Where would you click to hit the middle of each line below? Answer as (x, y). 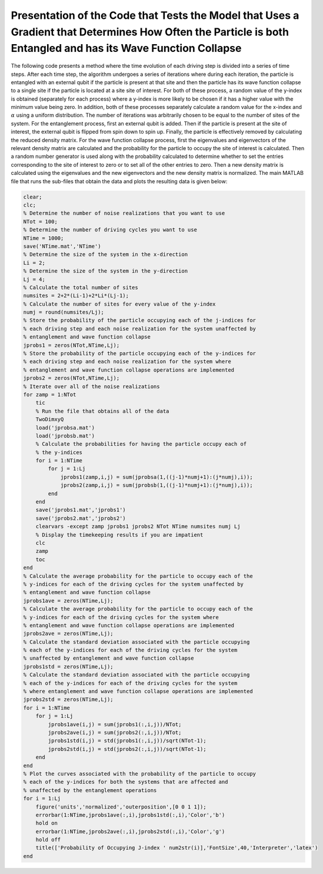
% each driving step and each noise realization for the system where (127, 362)
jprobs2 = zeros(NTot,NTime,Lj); (71, 378)
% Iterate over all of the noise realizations (91, 386)
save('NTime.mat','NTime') (62, 246)
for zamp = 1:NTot (50, 394)
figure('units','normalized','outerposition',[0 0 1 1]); (121, 807)
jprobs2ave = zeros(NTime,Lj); (69, 634)
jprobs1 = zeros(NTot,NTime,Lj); (71, 345)
